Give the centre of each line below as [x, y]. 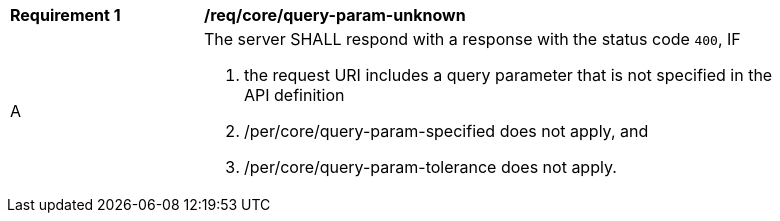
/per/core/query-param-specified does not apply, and [446, 131]
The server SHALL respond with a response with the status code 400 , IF [472, 39]
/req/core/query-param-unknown [335, 15]
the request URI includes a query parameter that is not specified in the [508, 75]
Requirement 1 [65, 15]
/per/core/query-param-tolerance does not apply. [430, 167]
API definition [294, 95]
